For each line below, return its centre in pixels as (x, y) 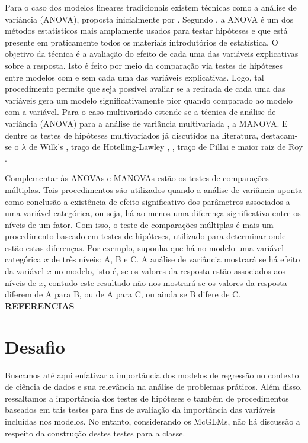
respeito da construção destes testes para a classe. (95, 433)
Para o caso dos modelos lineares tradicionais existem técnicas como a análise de (151, 7)
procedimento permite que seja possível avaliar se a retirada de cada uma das (145, 89)
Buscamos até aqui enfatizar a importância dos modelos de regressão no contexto (152, 375)
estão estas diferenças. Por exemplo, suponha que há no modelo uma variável (145, 247)
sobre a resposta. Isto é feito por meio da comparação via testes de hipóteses (144, 65)
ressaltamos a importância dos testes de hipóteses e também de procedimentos (147, 398)
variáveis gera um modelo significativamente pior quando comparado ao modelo (149, 100)
